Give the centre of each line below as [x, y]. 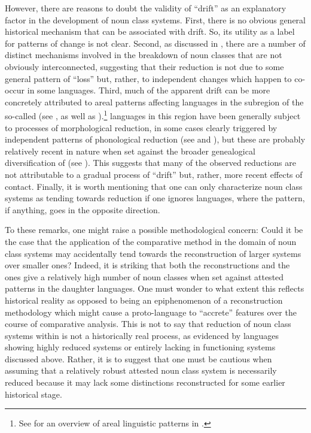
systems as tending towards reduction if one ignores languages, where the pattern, [155, 198]
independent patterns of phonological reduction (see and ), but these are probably [155, 139]
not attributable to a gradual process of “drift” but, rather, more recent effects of [154, 174]
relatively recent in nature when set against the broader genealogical [130, 151]
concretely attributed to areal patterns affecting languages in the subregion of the [154, 102]
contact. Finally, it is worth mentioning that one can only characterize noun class [154, 186]
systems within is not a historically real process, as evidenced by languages [142, 335]
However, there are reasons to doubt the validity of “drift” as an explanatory [146, 8]
